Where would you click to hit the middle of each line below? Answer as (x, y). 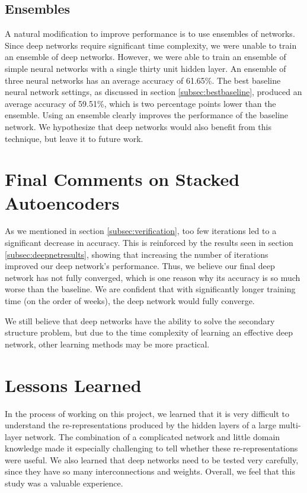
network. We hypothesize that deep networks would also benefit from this (138, 126)
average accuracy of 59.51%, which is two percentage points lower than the (140, 103)
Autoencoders (62, 202)
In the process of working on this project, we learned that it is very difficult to (147, 413)
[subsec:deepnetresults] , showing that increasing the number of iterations (137, 254)
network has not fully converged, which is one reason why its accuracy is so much (153, 277)
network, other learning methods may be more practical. (107, 344)
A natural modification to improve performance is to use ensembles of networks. (150, 34)
